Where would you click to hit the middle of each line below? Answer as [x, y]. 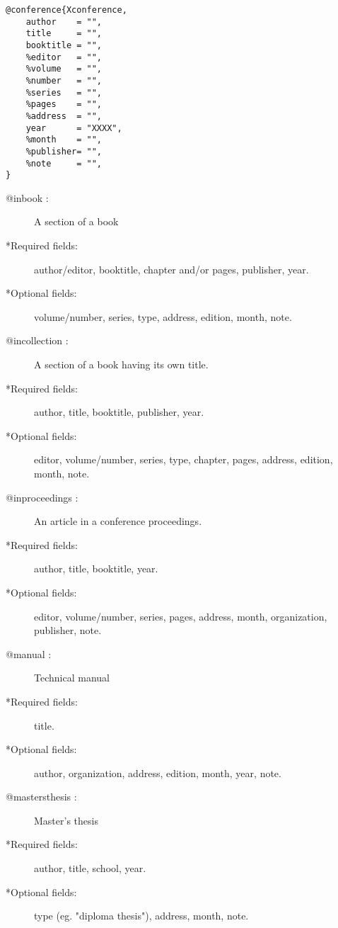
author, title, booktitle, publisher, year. [119, 412]
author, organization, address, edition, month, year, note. [158, 773]
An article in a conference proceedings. [118, 521]
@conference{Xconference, [66, 10]
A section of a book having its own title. [121, 364]
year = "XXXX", [74, 128]
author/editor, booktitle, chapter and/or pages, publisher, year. [171, 269]
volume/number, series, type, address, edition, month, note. [163, 316]
